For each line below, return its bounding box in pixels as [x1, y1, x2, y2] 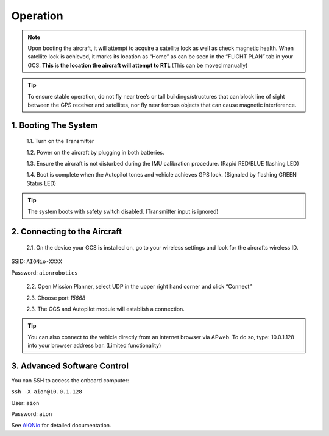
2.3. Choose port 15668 [26, 294, 86, 301]
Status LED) [26, 180, 57, 187]
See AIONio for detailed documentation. [11, 421, 111, 429]
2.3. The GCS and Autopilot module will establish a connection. [26, 305, 185, 312]
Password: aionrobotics [11, 269, 78, 276]
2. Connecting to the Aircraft [11, 227, 122, 237]
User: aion [11, 399, 40, 406]
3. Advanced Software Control [11, 360, 129, 371]
